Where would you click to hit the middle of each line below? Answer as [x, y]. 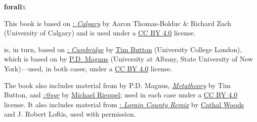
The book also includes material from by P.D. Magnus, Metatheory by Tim [117, 85]
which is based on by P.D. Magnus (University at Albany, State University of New [128, 59]
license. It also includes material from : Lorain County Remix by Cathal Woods [124, 104]
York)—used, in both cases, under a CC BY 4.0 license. [88, 68]
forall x [15, 6]
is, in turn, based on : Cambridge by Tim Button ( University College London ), [123, 49]
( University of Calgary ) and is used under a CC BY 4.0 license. [100, 33]
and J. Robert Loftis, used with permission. [70, 114]
